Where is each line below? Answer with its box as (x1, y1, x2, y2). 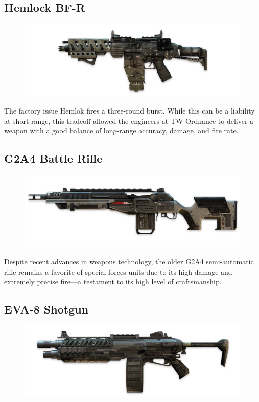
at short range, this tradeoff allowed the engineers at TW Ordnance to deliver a (4, 115, 254, 126)
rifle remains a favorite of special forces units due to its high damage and (4, 266, 232, 277)
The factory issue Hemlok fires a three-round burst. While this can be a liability (4, 105, 255, 116)
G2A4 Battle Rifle (4, 150, 103, 166)
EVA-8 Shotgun (4, 301, 89, 317)
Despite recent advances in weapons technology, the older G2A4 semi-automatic (4, 256, 254, 267)
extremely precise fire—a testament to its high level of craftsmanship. (4, 276, 222, 287)
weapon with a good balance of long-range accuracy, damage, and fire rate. (4, 125, 239, 136)
